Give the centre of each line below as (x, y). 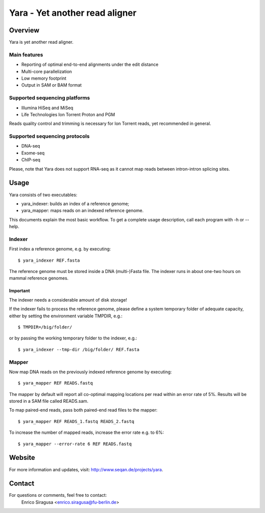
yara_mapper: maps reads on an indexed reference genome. (82, 211)
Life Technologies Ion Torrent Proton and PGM (68, 114)
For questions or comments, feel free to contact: (58, 495)
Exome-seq (33, 153)
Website (22, 458)
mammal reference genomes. (39, 278)
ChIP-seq (31, 160)
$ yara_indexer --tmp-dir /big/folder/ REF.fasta (79, 349)
